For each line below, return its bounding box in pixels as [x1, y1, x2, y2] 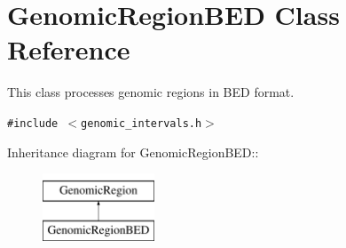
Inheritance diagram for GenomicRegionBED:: [7, 142, 259, 161]
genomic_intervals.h [81, 116, 202, 130]
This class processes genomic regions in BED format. [7, 83, 295, 101]
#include [7, 116, 59, 130]
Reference [7, 31, 130, 68]
